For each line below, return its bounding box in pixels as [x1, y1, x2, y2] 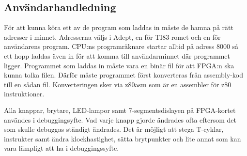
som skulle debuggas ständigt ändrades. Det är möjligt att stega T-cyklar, [4, 124, 224, 134]
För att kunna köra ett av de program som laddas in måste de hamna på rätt [4, 22, 233, 32]
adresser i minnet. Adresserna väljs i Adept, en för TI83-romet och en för [4, 31, 221, 42]
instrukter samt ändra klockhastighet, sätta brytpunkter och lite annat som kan [4, 133, 241, 143]
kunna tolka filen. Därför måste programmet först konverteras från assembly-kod [4, 70, 244, 80]
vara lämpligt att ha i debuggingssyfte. [4, 143, 119, 153]
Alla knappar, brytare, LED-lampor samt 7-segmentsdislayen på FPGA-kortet [4, 105, 236, 115]
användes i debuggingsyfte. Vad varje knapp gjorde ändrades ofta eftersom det [4, 114, 237, 125]
